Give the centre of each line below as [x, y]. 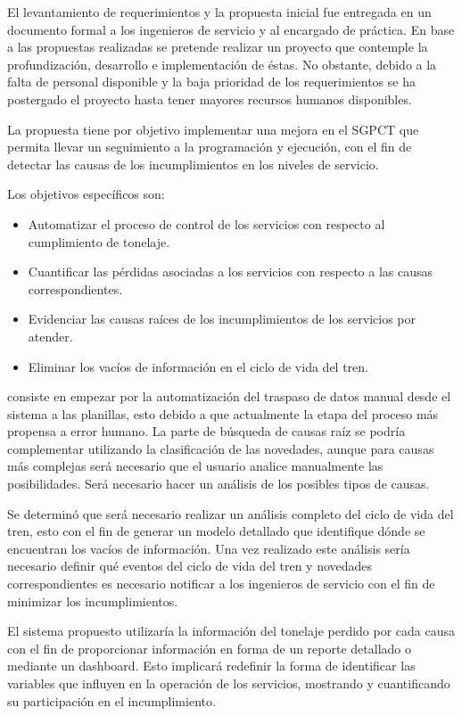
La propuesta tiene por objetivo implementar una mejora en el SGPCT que [213, 129]
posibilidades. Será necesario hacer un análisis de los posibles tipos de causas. [219, 484]
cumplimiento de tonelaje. [99, 241]
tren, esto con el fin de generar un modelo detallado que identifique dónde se [216, 531]
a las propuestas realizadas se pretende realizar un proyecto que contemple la [218, 47]
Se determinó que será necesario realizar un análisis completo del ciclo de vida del [231, 513]
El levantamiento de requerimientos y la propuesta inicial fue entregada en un [219, 12]
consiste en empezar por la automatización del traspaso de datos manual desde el [229, 396]
